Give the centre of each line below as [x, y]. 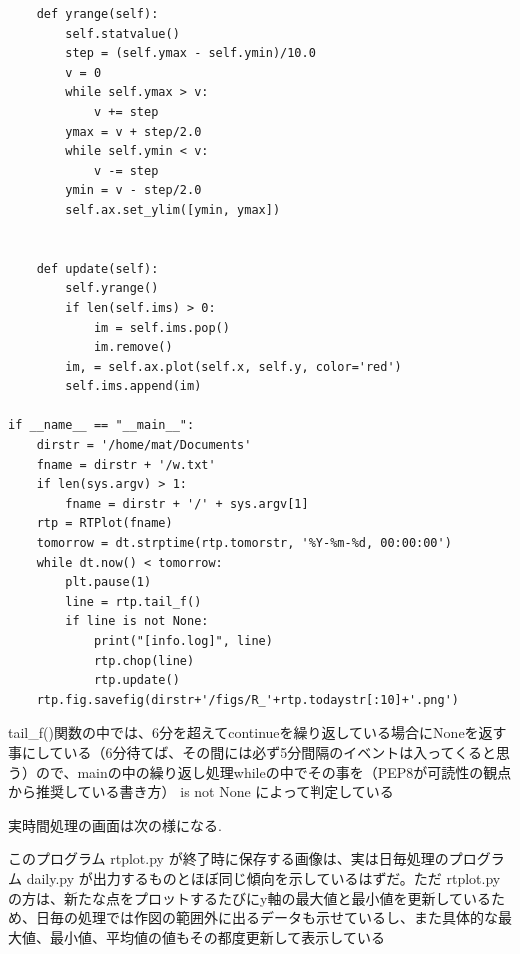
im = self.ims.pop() [161, 327]
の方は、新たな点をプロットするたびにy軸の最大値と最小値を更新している [249, 897]
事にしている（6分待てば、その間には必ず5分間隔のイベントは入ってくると [252, 751]
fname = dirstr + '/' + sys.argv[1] [187, 503]
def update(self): [97, 268]
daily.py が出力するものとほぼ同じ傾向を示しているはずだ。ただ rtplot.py [263, 877]
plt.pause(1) [108, 582]
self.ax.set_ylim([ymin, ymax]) [173, 209]
